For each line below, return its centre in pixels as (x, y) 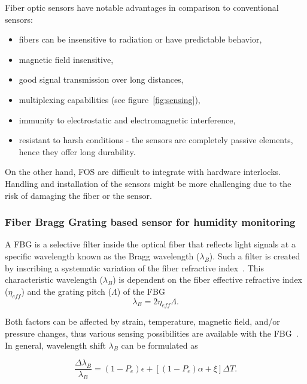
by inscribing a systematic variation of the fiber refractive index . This (134, 267)
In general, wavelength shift (55, 345)
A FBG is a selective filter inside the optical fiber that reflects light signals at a (150, 244)
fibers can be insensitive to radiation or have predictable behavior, (140, 39)
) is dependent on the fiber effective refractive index (207, 279)
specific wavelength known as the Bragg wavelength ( (102, 256)
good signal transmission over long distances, (101, 79)
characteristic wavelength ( (54, 279)
